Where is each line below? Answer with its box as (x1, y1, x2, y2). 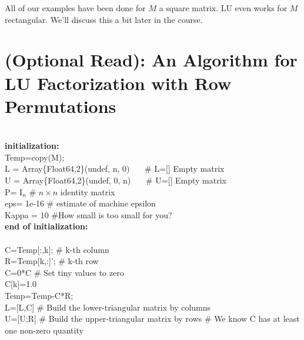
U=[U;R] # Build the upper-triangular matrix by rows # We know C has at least (5, 312, 300, 325)
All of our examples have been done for (5, 2, 146, 14)
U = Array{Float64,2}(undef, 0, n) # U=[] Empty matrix (5, 174, 226, 186)
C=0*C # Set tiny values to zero (5, 266, 124, 278)
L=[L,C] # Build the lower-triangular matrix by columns (5, 301, 211, 313)
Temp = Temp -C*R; (5, 289, 74, 301)
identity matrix (60, 185, 115, 198)
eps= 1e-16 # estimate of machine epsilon (5, 197, 156, 209)
